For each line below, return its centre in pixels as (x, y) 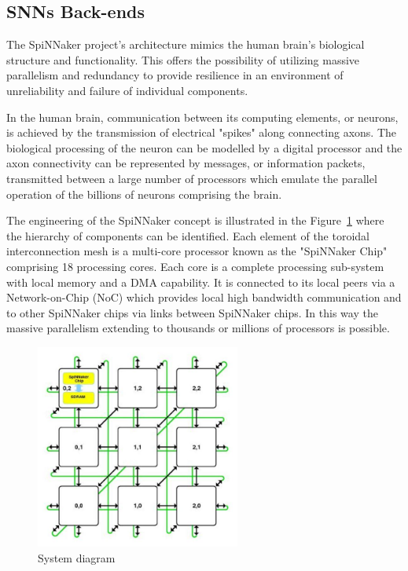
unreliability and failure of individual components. (127, 90)
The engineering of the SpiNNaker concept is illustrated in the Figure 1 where (195, 220)
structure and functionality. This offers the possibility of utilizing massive (183, 59)
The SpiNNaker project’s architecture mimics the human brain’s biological (186, 44)
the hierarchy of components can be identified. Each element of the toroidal (188, 235)
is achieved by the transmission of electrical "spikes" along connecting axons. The (201, 132)
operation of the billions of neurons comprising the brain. (144, 194)
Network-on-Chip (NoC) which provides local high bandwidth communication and (204, 297)
